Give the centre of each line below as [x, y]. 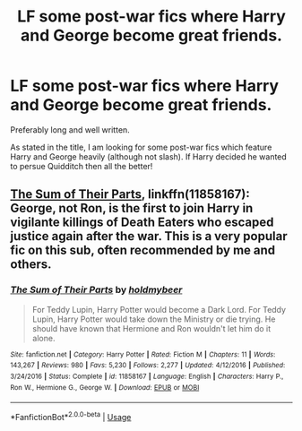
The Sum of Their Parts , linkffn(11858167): [130, 194]
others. [31, 265]
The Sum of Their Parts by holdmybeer [96, 290]
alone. [43, 338]
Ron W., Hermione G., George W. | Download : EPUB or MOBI [105, 387]
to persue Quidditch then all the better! [82, 166]
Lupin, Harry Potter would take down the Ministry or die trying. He [154, 319]
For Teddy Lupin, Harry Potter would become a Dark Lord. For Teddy [159, 309]
